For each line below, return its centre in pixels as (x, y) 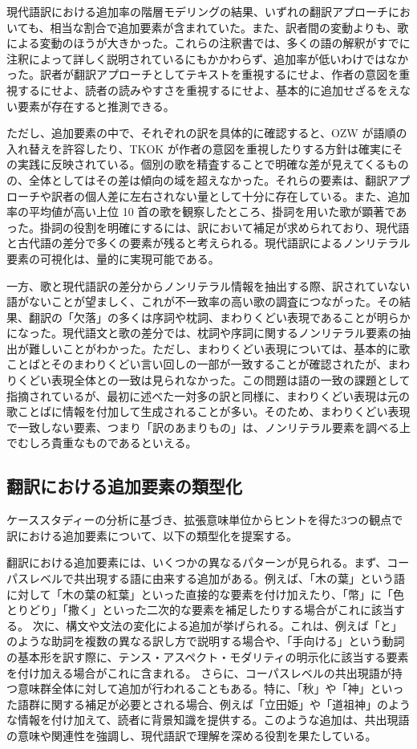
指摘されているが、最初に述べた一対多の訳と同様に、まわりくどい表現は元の (208, 395)
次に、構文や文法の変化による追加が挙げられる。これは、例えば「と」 (217, 625)
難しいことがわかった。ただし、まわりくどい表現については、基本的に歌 (219, 348)
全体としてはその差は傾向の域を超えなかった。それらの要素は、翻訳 (208, 179)
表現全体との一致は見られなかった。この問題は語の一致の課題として (231, 380)
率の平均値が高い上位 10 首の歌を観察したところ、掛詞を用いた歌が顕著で (201, 212)
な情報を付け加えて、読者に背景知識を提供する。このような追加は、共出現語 (208, 720)
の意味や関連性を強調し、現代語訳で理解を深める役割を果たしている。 (192, 735)
